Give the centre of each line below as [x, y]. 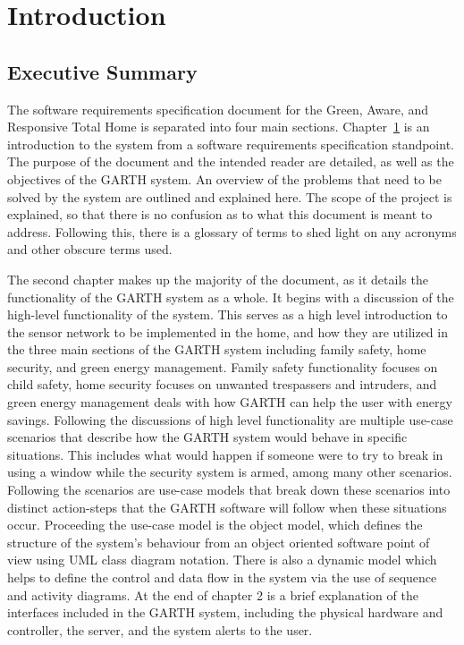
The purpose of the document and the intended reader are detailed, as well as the [231, 161]
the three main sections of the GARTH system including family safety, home [217, 349]
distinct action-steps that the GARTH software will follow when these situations [227, 507]
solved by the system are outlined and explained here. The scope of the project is [230, 196]
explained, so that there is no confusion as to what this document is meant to [220, 214]
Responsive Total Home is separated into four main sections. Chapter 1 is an [219, 127]
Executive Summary [102, 71]
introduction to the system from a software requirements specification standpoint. [231, 144]
